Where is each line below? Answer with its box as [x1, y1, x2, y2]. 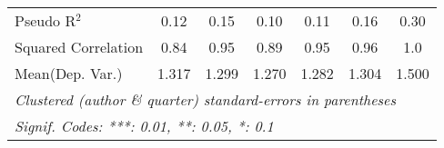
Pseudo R [15, 10, 76, 31]
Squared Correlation [15, 36, 144, 57]
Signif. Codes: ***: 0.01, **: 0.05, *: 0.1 [15, 115, 274, 136]
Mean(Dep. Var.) [15, 63, 123, 84]
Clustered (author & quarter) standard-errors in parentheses [15, 89, 396, 110]
